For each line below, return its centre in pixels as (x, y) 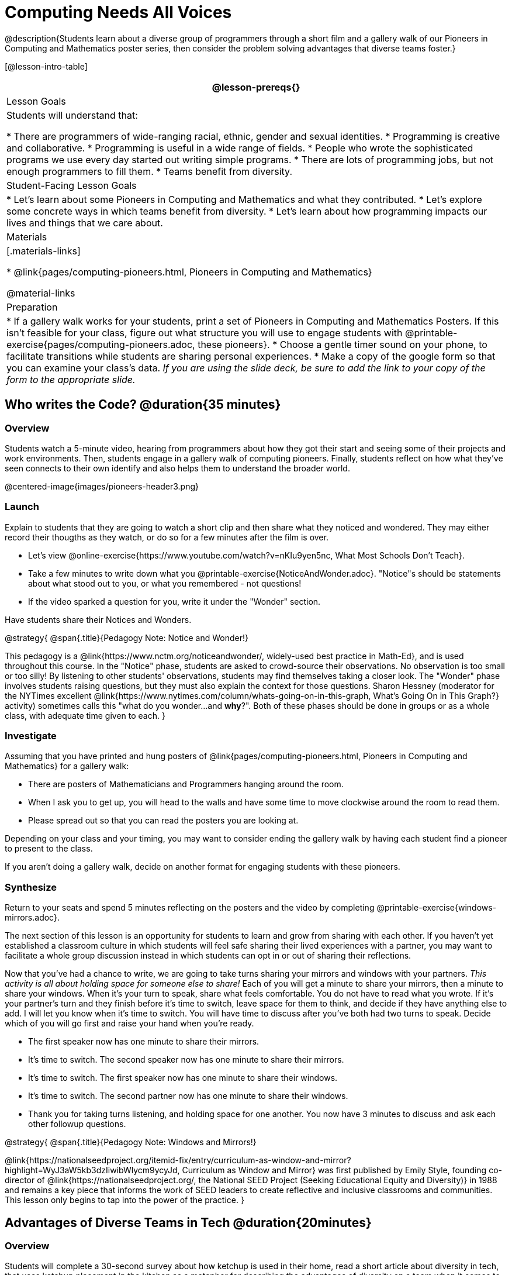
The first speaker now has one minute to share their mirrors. (144, 1042)
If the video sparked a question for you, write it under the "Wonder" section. (174, 601)
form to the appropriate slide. (71, 379)
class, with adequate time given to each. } (85, 715)
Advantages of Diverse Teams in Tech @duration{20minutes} (188, 1222)
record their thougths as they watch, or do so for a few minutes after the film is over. (167, 537)
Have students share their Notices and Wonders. (98, 619)
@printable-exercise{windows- (437, 908)
